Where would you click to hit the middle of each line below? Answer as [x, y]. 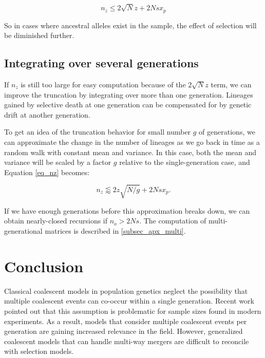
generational [23, 231]
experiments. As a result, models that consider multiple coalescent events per [126, 321]
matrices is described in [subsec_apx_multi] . [115, 231]
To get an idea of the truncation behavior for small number [98, 132]
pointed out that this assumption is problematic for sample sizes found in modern [133, 310]
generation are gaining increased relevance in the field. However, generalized [124, 331]
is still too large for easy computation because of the [103, 84]
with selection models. [39, 351]
